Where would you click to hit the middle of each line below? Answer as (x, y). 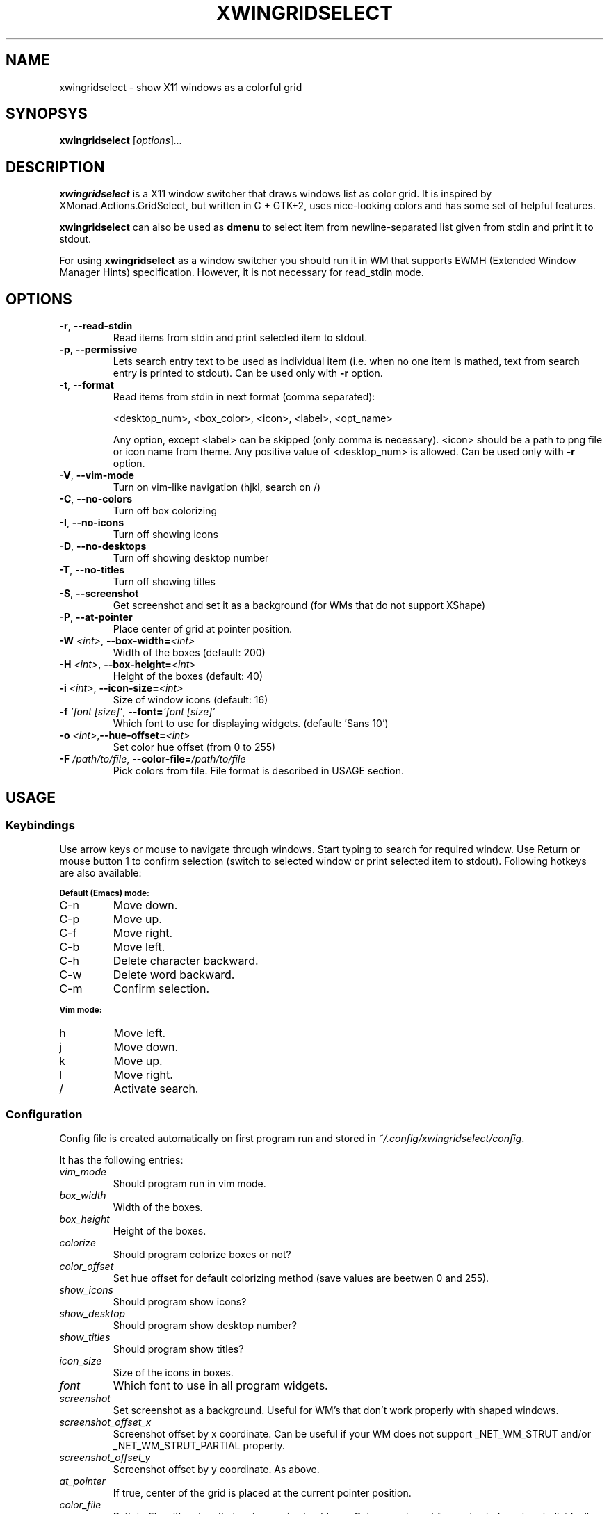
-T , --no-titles (92, 570)
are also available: (100, 873)
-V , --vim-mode (97, 475)
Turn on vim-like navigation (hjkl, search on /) (217, 487)
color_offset (87, 1267)
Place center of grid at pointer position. (202, 629)
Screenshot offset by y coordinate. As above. (216, 1470)
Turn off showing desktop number (191, 558)
